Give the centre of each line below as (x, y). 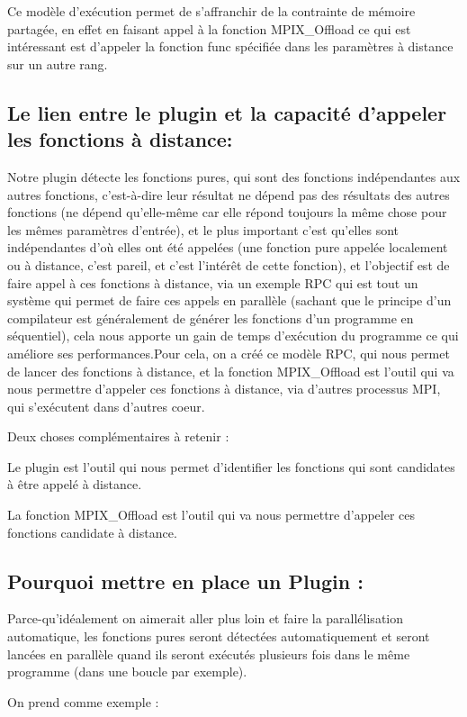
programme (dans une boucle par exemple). (127, 672)
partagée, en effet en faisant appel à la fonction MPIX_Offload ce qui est (209, 28)
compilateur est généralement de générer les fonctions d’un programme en (211, 318)
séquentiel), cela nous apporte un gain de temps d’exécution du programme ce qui (233, 336)
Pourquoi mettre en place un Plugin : (185, 581)
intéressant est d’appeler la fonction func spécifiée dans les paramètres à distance (230, 46)
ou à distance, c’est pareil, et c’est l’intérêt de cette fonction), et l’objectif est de (229, 264)
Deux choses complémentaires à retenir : (118, 436)
